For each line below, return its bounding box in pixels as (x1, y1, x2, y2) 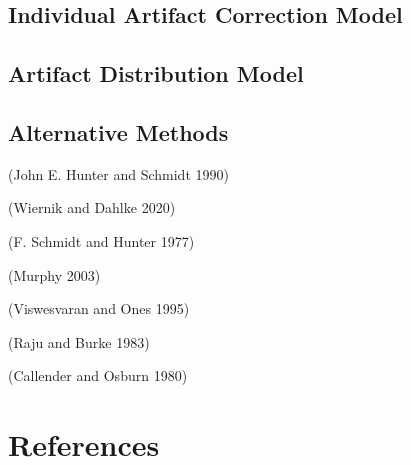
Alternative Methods (8, 116, 229, 147)
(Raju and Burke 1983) (8, 331, 150, 352)
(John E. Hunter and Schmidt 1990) (8, 163, 229, 184)
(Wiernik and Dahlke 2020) (8, 197, 176, 218)
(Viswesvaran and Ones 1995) (8, 298, 190, 319)
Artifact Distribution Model (8, 58, 304, 89)
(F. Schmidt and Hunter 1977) (8, 230, 195, 251)
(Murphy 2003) (8, 264, 101, 285)
